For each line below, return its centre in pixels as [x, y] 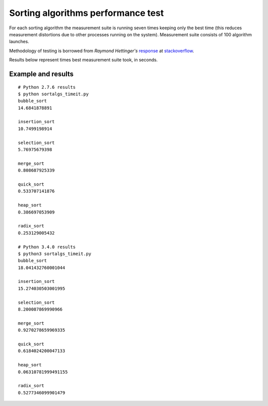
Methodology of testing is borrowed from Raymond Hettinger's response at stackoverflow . [102, 51]
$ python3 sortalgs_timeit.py [55, 254]
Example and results [41, 74]
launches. [19, 42]
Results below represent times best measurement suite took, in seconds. [84, 60]
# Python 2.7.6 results [47, 87]
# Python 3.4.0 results [47, 247]
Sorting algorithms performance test [86, 13]
